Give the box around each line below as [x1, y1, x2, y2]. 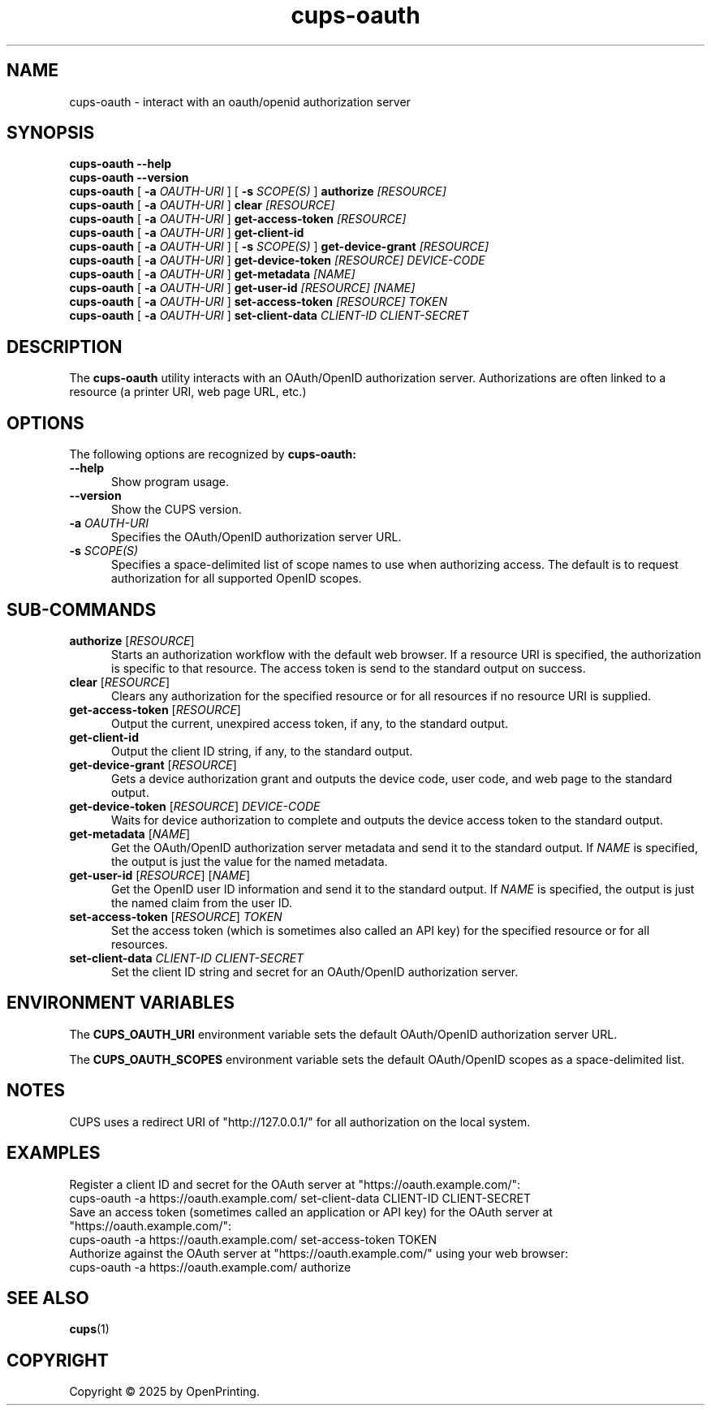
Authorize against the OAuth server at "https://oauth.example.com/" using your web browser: [69, 1246, 568, 1260]
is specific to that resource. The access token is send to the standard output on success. [111, 661, 586, 675]
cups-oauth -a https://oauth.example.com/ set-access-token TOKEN [69, 1232, 437, 1246]
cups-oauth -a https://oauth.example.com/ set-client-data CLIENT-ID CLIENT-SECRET [69, 1190, 531, 1205]
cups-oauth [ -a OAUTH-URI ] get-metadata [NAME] [69, 267, 355, 282]
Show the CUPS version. [111, 502, 242, 517]
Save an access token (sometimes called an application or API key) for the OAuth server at [69, 1204, 553, 1219]
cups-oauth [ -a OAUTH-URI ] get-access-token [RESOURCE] [69, 212, 407, 226]
